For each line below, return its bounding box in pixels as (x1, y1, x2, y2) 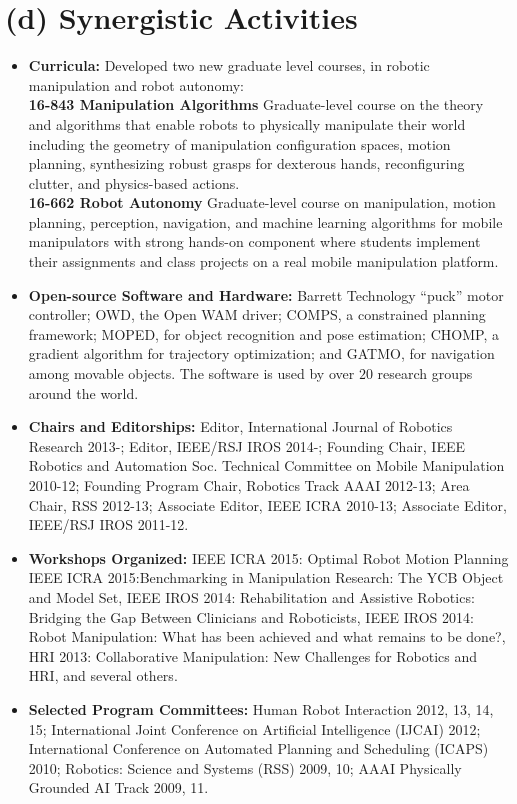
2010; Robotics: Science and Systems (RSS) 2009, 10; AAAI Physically (28, 757, 462, 778)
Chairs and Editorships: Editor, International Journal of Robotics (28, 416, 453, 437)
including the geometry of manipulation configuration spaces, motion (28, 133, 451, 154)
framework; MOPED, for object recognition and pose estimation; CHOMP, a (28, 323, 499, 344)
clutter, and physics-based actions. (28, 172, 240, 193)
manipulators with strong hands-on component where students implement (28, 231, 481, 252)
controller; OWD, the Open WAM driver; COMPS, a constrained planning (28, 304, 486, 325)
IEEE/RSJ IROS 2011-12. (28, 514, 189, 535)
